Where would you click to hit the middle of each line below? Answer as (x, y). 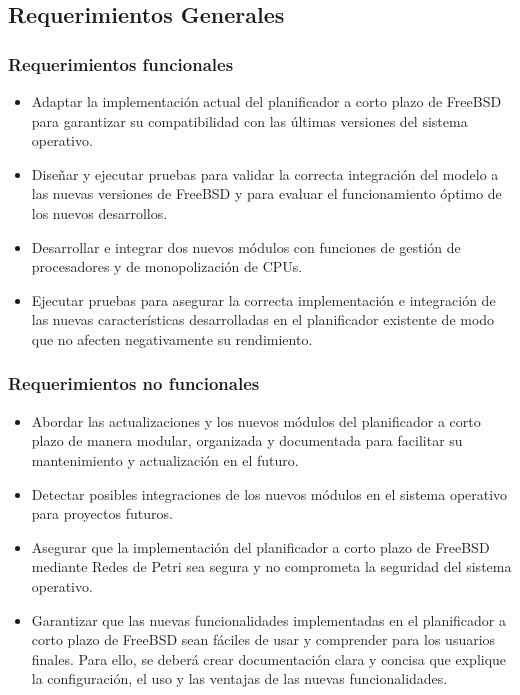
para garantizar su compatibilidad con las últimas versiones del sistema (249, 120)
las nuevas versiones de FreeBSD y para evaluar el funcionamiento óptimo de (266, 193)
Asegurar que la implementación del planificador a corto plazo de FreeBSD (260, 546)
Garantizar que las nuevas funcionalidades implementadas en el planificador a (269, 619)
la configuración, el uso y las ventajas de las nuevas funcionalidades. (239, 678)
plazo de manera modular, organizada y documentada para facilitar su (247, 440)
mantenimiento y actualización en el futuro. (165, 459)
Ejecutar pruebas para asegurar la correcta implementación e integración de (263, 299)
